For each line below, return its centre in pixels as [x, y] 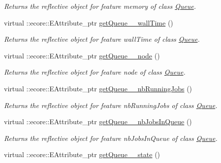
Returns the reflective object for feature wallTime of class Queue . [102, 39]
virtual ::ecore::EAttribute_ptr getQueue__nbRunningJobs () [98, 88]
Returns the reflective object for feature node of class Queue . [95, 72]
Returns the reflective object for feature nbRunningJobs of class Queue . [111, 105]
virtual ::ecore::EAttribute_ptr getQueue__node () [82, 55]
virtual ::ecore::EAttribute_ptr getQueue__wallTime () [89, 22]
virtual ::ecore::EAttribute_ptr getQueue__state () [82, 154]
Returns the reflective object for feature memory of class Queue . [100, 6]
